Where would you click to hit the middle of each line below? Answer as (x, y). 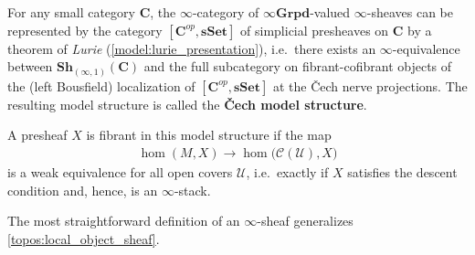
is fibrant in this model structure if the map (209, 135)
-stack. (192, 190)
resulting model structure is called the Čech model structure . (187, 104)
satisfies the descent (402, 171)
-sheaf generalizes (305, 221)
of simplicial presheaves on (315, 30)
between (30, 66)
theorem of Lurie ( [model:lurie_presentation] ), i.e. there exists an (192, 48)
